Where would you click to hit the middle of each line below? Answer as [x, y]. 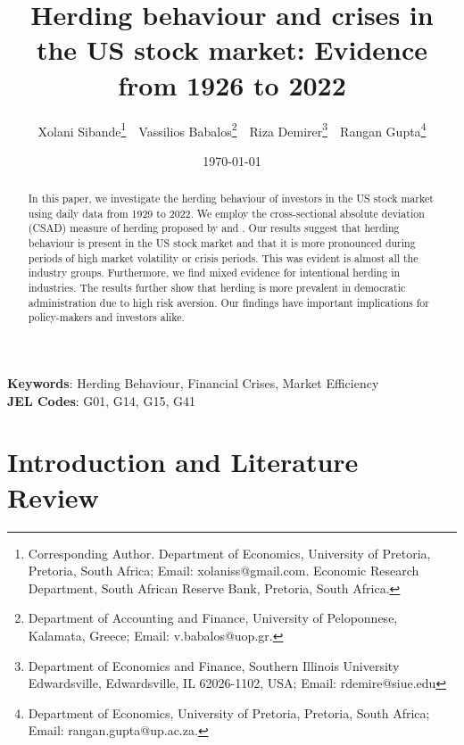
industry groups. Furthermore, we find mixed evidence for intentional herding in [214, 273]
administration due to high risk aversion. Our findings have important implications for [228, 302]
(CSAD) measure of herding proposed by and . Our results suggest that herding [214, 228]
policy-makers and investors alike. [106, 317]
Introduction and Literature [183, 462]
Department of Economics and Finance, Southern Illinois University [214, 665]
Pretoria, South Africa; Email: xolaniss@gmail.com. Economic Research [224, 571]
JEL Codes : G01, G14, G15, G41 [101, 400]
